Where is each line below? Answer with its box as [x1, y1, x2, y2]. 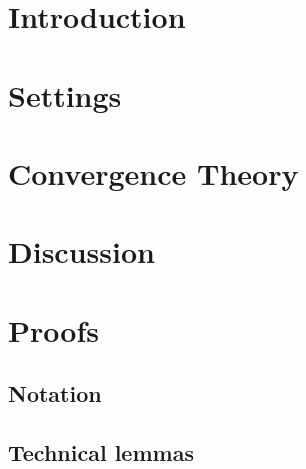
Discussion [8, 231, 155, 272]
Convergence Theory [8, 152, 299, 193]
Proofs [8, 309, 99, 350]
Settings [8, 74, 122, 115]
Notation [8, 378, 102, 409]
